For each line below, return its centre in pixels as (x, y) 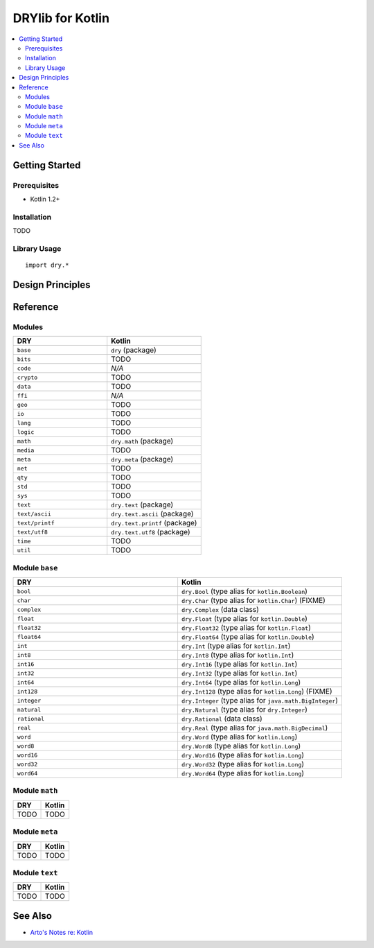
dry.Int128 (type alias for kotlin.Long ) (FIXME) (257, 692)
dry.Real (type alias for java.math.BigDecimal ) (255, 728)
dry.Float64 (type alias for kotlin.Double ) (248, 637)
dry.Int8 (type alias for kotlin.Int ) (238, 655)
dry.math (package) (142, 441)
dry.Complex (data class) (220, 610)
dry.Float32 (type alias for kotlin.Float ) (246, 628)
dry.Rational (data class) (222, 719)
